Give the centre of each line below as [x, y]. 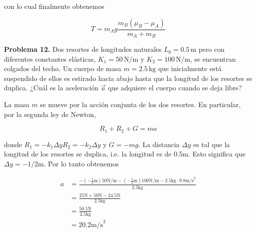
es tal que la [212, 144]
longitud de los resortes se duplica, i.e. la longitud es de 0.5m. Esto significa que [125, 154]
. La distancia [159, 144]
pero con [212, 49]
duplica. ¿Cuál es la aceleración [51, 88]
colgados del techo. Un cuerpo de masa [63, 68]
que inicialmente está [190, 68]
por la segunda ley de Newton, [50, 114]
